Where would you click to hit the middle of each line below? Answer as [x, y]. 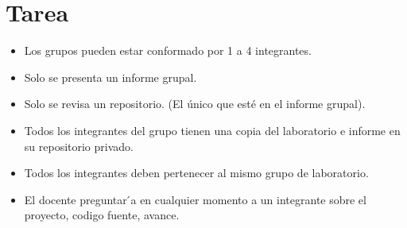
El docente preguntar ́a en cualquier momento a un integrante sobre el [195, 199]
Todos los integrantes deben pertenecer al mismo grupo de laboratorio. [196, 173]
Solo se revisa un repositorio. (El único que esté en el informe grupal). [195, 104]
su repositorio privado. [79, 146]
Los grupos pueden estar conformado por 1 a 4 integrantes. [168, 50]
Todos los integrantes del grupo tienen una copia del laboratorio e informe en [212, 130]
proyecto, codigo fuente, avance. [102, 215]
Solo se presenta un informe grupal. [110, 77]
